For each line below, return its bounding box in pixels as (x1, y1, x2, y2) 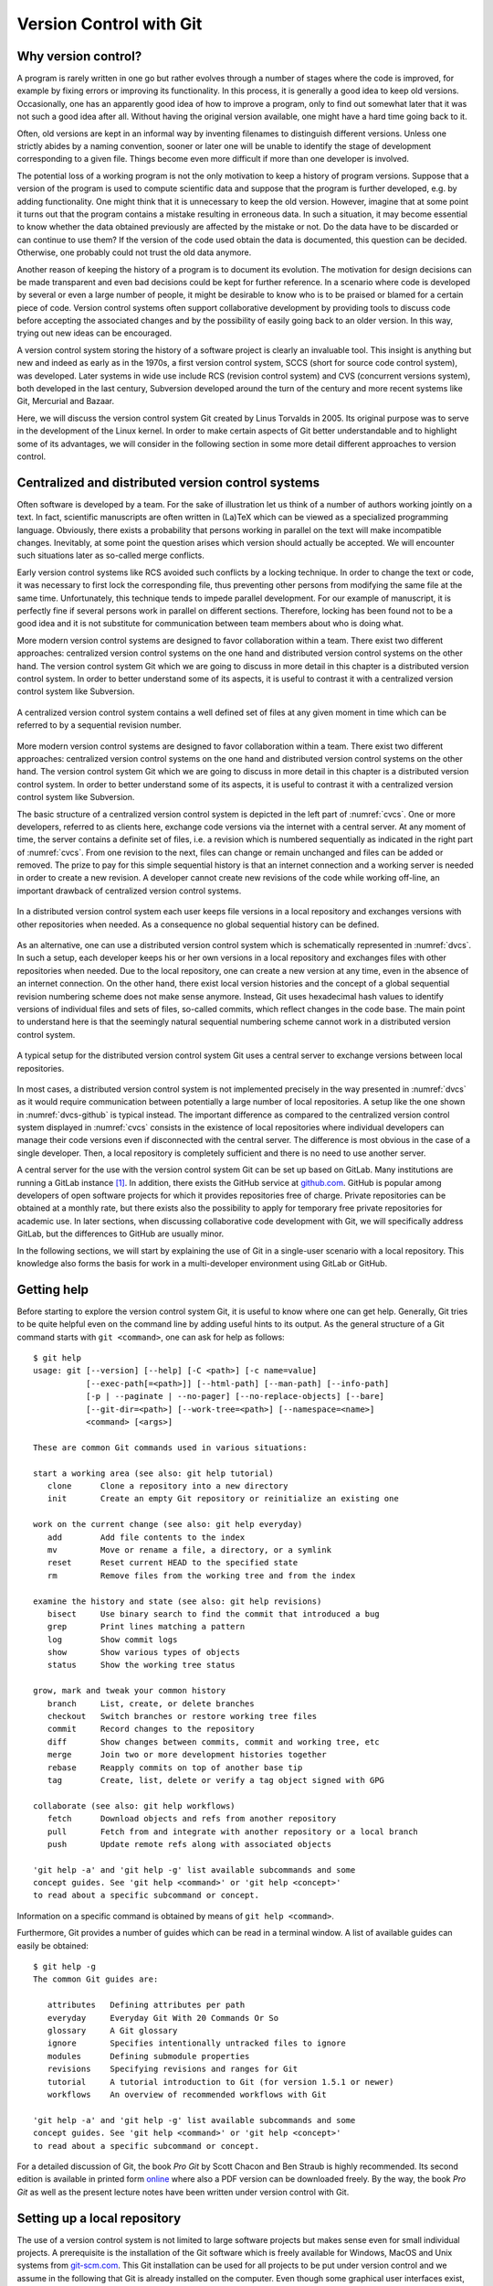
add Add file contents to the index (47, 1532, 246, 1543)
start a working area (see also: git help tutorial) (33, 1468, 274, 1479)
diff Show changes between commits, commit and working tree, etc (47, 1736, 380, 1747)
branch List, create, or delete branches (47, 1698, 255, 1709)
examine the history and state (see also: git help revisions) (33, 1596, 322, 1607)
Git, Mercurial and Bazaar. (16, 396, 115, 407)
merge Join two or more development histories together (47, 1749, 328, 1760)
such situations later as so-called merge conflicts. (16, 550, 205, 561)
